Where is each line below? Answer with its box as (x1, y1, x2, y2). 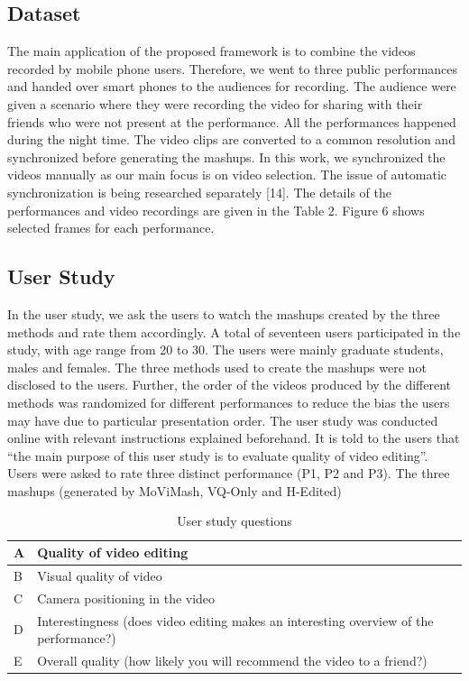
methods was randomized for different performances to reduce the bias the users (7, 392, 450, 411)
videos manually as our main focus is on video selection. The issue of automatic (7, 165, 447, 184)
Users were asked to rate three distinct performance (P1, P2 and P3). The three (7, 464, 450, 483)
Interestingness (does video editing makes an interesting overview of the (37, 611, 434, 630)
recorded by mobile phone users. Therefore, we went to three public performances (7, 59, 458, 78)
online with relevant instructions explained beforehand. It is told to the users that (7, 428, 460, 447)
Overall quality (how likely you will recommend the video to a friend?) (37, 651, 428, 670)
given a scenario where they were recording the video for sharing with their (7, 94, 423, 113)
